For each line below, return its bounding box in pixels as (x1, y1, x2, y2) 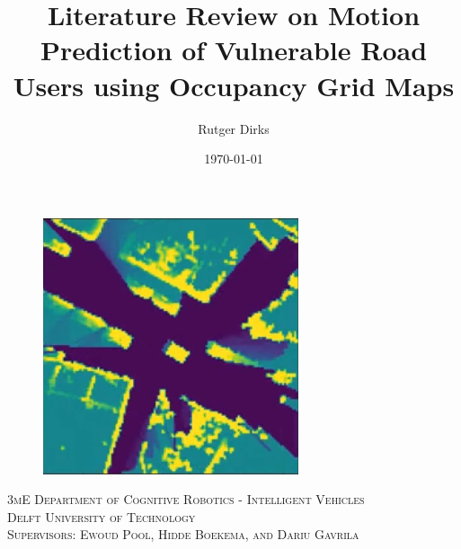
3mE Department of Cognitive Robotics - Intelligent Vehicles (7, 490, 365, 509)
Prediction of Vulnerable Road (40, 31, 428, 68)
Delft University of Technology (7, 507, 196, 526)
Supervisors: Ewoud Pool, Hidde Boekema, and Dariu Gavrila (7, 525, 359, 544)
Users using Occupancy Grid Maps (13, 66, 455, 103)
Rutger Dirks (198, 119, 270, 137)
